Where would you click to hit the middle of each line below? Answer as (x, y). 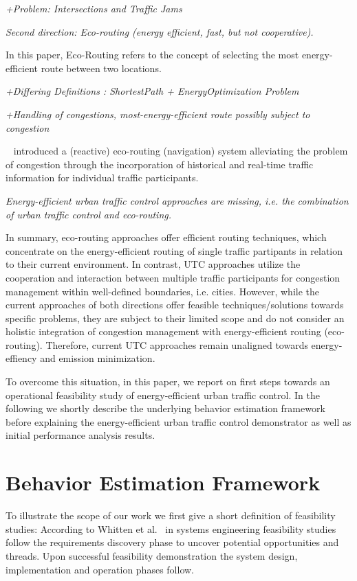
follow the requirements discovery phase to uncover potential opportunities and (172, 542)
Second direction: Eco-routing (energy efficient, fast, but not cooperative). (160, 31)
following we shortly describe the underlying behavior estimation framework (165, 408)
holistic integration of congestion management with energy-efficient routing (163, 331)
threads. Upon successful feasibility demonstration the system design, (152, 555)
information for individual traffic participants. (102, 178)
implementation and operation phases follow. (100, 569)
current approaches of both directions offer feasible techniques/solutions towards (175, 305)
